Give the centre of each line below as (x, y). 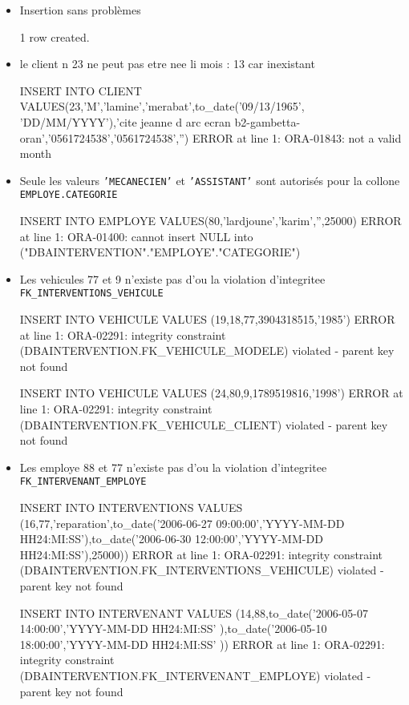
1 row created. (55, 36)
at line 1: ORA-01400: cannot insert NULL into (136, 236)
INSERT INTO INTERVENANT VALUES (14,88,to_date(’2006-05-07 (194, 612)
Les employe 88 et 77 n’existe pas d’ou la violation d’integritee (173, 467)
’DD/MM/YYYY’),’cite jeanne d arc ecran (125, 121)
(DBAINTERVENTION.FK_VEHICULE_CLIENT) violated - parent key (204, 424)
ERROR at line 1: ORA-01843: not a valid (297, 137)
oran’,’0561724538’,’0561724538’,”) (104, 137)
